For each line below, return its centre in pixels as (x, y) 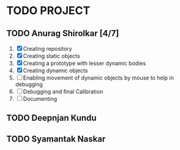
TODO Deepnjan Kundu (51, 118)
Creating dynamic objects (55, 70)
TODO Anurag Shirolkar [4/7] (63, 33)
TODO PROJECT (48, 11)
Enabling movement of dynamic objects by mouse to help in (99, 78)
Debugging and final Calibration (63, 92)
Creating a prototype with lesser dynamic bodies (84, 63)
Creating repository (47, 49)
